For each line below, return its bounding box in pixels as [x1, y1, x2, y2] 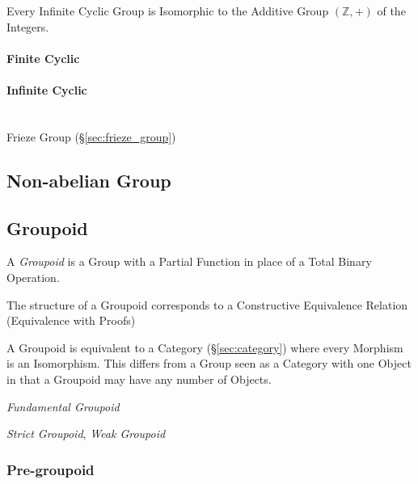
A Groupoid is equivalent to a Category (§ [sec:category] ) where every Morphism [6, 339, 403, 356]
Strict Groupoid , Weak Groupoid [6, 425, 166, 442]
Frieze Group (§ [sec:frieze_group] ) [6, 128, 176, 145]
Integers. [6, 18, 49, 35]
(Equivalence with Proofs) [6, 312, 136, 329]
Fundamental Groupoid [6, 398, 120, 415]
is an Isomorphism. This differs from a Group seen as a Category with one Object [6, 355, 412, 372]
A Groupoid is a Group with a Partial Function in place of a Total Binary [6, 253, 372, 270]
